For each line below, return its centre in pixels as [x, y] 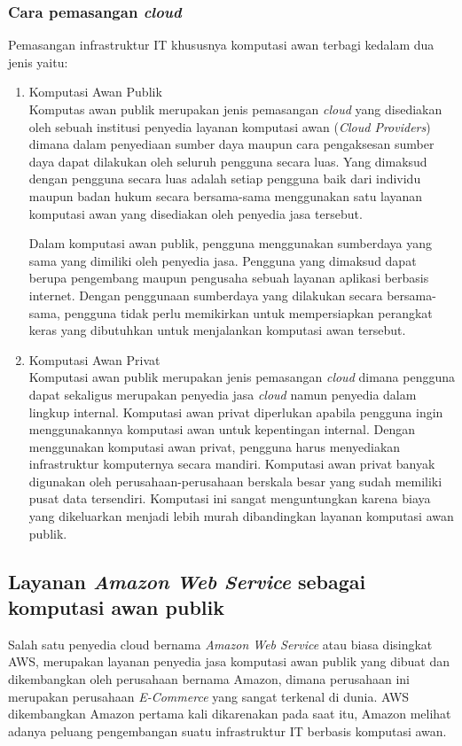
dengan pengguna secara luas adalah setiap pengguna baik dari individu [225, 179]
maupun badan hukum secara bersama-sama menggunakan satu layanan [226, 195]
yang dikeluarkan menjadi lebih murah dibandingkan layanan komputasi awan [241, 516]
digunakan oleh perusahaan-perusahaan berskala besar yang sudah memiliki [235, 481]
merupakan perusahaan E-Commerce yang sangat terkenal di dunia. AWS [209, 696]
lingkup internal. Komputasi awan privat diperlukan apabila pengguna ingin [236, 412]
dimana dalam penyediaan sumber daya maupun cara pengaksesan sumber [231, 144]
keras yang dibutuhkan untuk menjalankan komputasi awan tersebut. [217, 330]
